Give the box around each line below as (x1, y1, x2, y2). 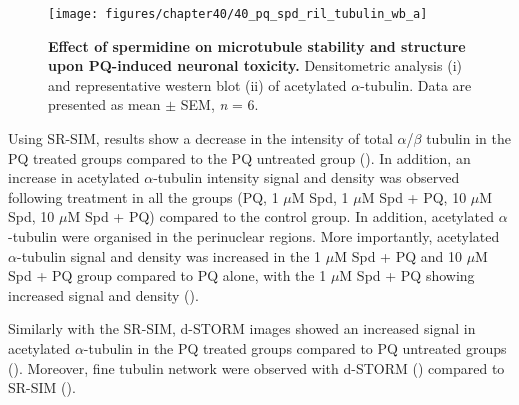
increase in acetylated (8, 167, 140, 188)
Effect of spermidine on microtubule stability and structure (48, 35, 466, 56)
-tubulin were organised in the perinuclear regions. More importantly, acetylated (8, 226, 500, 246)
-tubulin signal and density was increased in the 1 (16, 245, 322, 266)
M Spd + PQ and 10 (334, 245, 462, 266)
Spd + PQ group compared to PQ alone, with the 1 (8, 265, 327, 286)
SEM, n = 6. (180, 94, 259, 115)
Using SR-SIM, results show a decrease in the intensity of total (8, 128, 393, 149)
